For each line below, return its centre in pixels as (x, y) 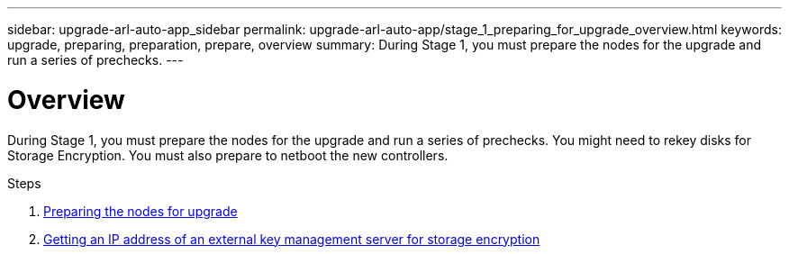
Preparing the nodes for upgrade (141, 211)
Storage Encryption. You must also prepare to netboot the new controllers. (228, 155)
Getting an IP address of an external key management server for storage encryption (292, 239)
